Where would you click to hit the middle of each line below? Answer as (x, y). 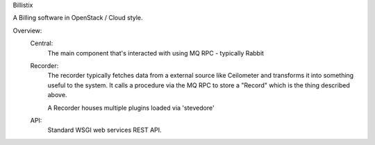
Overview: (27, 31)
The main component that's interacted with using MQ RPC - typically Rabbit (156, 53)
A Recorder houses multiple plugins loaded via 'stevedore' (131, 108)
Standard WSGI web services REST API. (105, 130)
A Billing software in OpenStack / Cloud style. (78, 18)
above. (57, 95)
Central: (42, 43)
